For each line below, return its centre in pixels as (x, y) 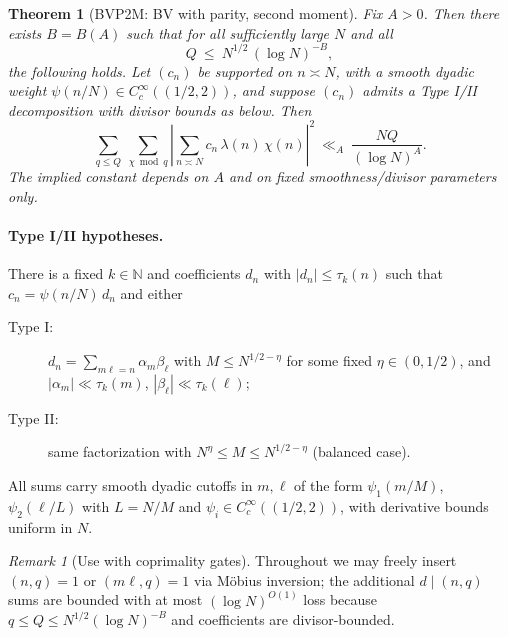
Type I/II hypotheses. (86, 235)
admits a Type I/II (419, 90)
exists (25, 32)
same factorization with (120, 451)
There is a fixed (56, 273)
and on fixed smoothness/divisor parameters (362, 176)
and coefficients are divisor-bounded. (283, 619)
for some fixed (329, 360)
